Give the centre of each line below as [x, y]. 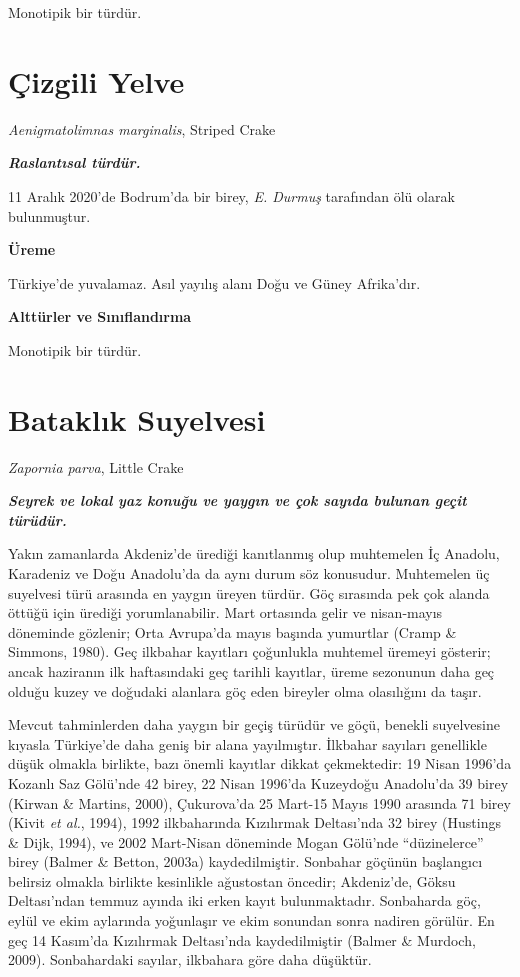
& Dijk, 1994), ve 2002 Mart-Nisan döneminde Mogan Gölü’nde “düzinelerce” [246, 841]
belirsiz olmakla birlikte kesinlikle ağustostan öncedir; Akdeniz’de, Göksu [232, 880]
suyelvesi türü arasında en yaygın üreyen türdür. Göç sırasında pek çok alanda [249, 592]
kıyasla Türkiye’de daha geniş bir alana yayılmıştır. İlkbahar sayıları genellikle [247, 743]
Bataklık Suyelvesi [137, 418]
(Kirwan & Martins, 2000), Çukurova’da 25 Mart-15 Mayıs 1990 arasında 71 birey [259, 802]
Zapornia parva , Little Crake [96, 466]
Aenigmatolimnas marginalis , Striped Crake [142, 128]
